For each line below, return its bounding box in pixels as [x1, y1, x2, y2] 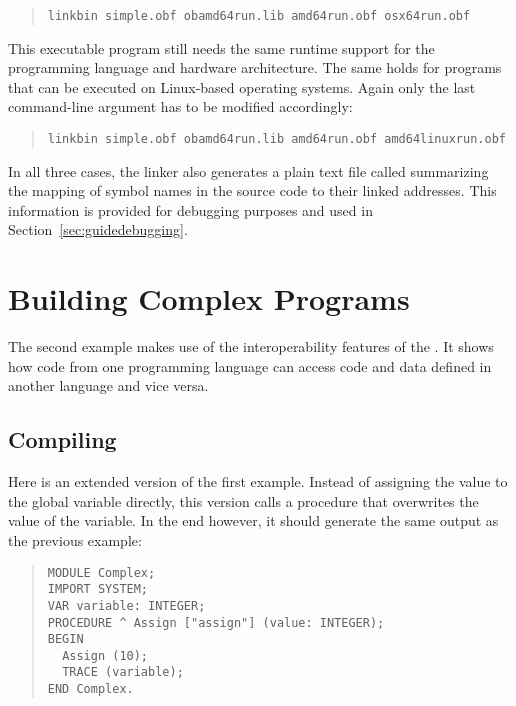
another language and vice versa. [8, 375, 209, 396]
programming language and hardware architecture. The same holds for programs [8, 57, 502, 78]
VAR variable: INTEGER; [47, 598, 206, 613]
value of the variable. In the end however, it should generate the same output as [8, 510, 499, 531]
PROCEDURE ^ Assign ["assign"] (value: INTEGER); [47, 615, 385, 630]
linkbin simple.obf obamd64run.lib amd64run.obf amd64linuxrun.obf [47, 132, 506, 147]
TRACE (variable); [62, 665, 184, 680]
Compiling [8, 424, 117, 455]
